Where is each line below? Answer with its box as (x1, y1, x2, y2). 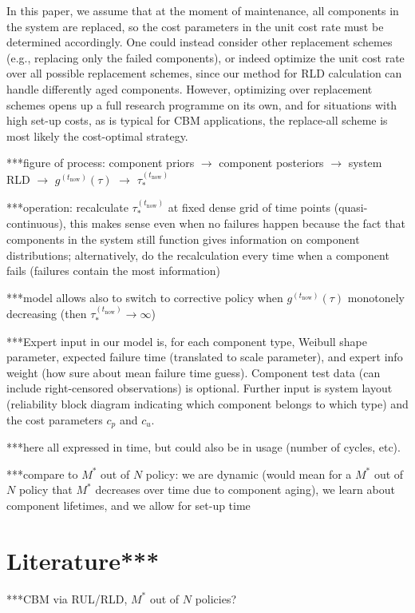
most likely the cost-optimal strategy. (6, 127, 188, 144)
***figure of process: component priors (6, 154, 195, 171)
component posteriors (219, 154, 324, 171)
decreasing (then (6, 305, 87, 322)
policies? (195, 590, 237, 607)
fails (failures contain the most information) (6, 262, 220, 279)
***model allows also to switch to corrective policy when (6, 289, 283, 305)
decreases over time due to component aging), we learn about (95, 481, 395, 498)
